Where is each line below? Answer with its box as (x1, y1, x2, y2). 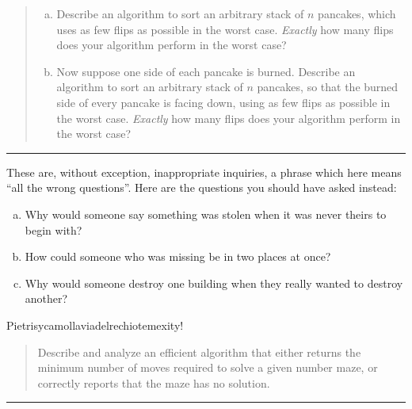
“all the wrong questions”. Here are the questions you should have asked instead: (6, 179, 397, 196)
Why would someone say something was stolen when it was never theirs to (25, 205, 387, 222)
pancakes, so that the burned (257, 78, 399, 95)
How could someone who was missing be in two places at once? (25, 248, 331, 265)
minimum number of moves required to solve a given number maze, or (37, 359, 378, 376)
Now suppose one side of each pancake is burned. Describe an (56, 63, 356, 79)
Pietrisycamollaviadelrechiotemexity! (6, 316, 184, 333)
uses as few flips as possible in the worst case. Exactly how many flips (56, 21, 394, 37)
